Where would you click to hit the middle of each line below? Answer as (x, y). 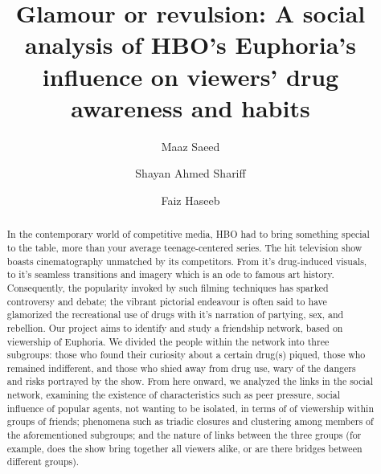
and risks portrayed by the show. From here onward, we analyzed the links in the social (190, 381)
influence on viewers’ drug (190, 76)
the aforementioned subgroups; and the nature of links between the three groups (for (184, 435)
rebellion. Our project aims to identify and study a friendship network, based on (175, 327)
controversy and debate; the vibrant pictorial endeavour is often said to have (167, 301)
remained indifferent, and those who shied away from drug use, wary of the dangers (181, 368)
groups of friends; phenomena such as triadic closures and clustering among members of (190, 421)
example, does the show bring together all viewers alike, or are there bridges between (184, 448)
